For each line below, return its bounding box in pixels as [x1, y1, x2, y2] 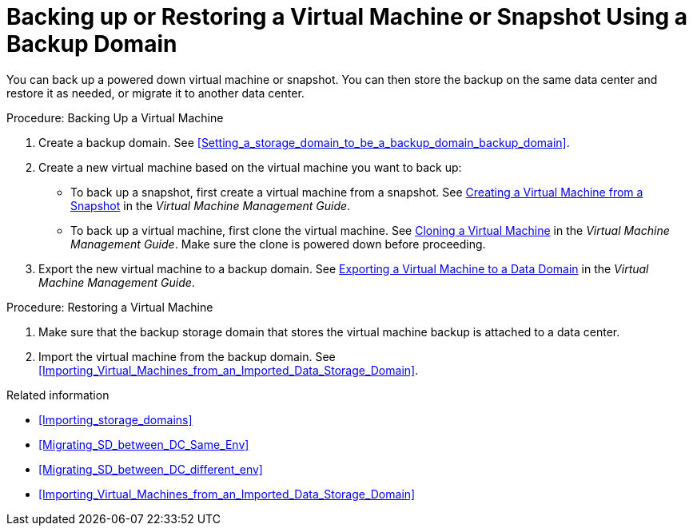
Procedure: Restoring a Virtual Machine [6, 300, 213, 314]
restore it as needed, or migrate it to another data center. [6, 85, 305, 100]
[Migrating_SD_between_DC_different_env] [38, 462, 263, 476]
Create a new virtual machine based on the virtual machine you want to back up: [38, 160, 462, 174]
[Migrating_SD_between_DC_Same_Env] [38, 437, 249, 451]
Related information [6, 387, 110, 402]
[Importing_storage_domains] [38, 412, 193, 427]
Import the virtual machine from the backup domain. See [38, 349, 336, 363]
